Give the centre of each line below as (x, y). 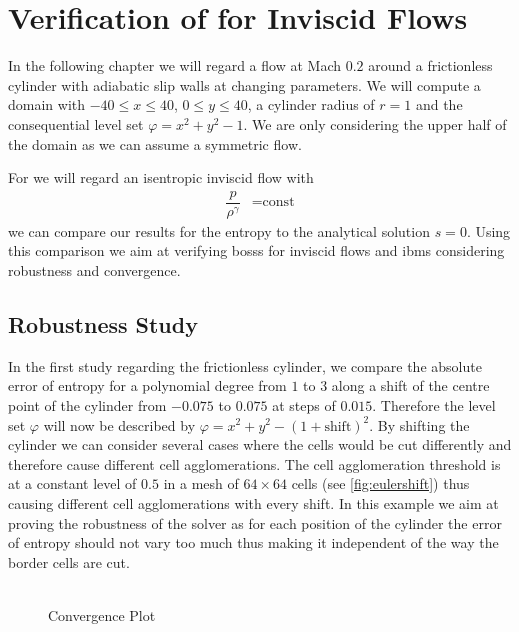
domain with (47, 104)
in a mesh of (201, 483)
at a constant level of (72, 483)
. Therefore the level (434, 404)
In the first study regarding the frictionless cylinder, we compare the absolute (245, 365)
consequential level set (76, 123)
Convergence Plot (102, 614)
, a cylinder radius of (311, 104)
